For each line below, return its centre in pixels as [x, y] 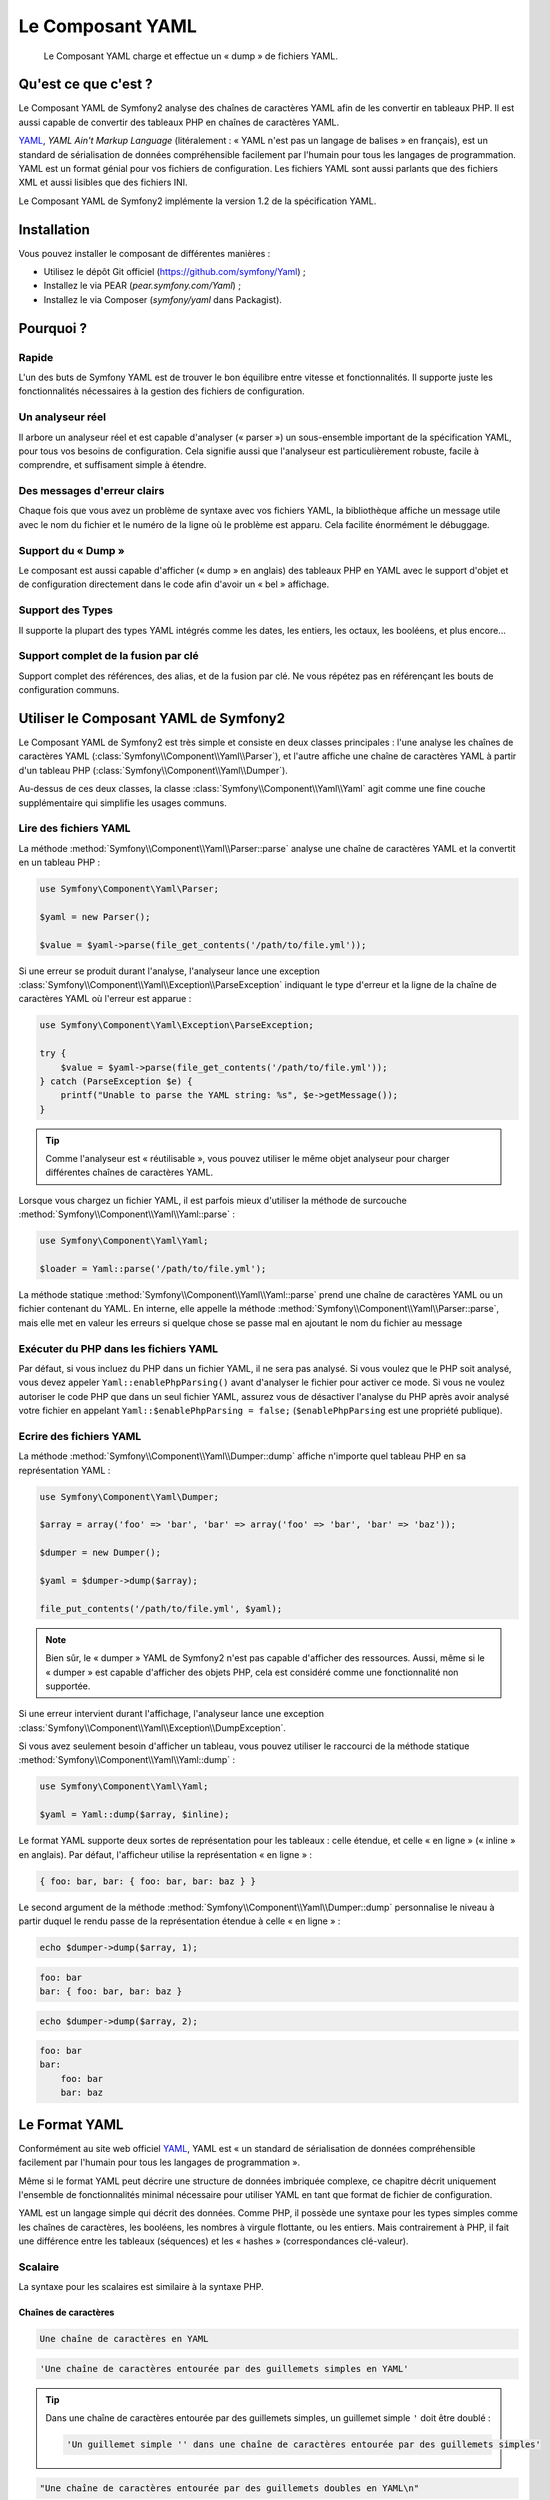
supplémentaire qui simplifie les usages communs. [122, 802]
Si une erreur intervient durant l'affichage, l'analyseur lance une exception [171, 1714]
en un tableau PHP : [59, 862]
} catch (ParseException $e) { [116, 1081]
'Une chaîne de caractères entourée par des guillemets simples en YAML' [224, 2368]
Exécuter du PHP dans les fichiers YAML [118, 1348]
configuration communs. [69, 690]
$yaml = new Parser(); [95, 916]
